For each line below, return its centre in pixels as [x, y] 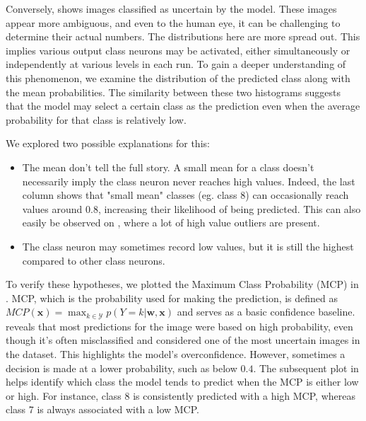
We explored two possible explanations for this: [108, 143]
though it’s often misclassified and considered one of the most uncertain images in [183, 340]
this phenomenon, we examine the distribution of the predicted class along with [178, 77]
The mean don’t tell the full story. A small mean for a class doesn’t [168, 167]
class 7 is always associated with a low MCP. [102, 409]
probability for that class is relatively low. [96, 119]
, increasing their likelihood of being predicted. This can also [229, 208]
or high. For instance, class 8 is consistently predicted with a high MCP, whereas [181, 395]
